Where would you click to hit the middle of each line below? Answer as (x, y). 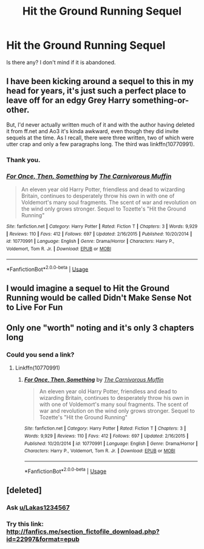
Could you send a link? (40, 354)
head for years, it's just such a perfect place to (96, 91)
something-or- (161, 101)
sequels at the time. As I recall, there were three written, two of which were (100, 138)
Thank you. (23, 159)
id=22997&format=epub (43, 539)
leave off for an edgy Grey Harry (68, 101)
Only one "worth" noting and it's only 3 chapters (100, 328)
